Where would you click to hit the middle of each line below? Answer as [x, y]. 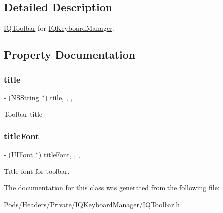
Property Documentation [70, 55]
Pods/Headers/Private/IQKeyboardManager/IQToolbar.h [92, 204]
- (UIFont [19, 154]
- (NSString [22, 97]
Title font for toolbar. [37, 171]
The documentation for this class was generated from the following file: [112, 188]
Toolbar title [23, 114]
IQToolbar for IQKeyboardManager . [59, 28]
